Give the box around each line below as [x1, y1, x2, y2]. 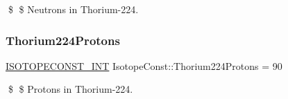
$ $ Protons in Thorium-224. [8, 82, 133, 96]
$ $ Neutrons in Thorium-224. [8, 2, 139, 16]
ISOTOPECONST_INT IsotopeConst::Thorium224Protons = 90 [6, 58, 282, 73]
